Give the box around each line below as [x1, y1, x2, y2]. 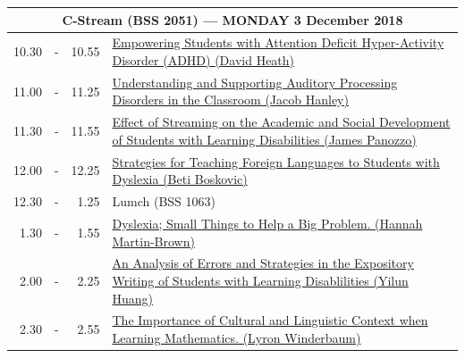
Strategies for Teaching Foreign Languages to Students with [112, 152, 440, 171]
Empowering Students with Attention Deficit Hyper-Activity [112, 33, 444, 52]
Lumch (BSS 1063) [112, 192, 216, 211]
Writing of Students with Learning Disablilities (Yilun [112, 271, 409, 289]
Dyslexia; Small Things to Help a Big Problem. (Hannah [112, 213, 423, 232]
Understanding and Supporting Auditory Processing [112, 72, 398, 91]
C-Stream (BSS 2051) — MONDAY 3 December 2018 [62, 10, 403, 29]
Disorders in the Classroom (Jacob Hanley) [112, 90, 349, 109]
